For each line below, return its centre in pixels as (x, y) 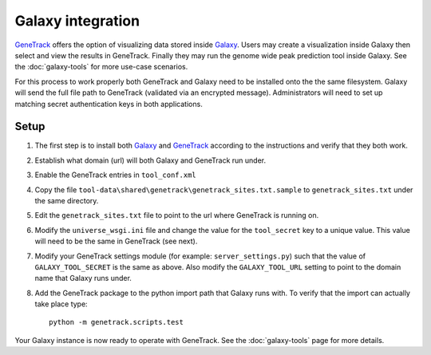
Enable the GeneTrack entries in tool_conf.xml (115, 175)
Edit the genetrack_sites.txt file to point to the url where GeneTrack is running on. (177, 215)
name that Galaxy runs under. (83, 278)
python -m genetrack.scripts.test (116, 322)
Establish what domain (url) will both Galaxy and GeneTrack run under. (150, 160)
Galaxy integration (77, 21)
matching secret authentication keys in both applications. (109, 104)
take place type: (61, 304)
